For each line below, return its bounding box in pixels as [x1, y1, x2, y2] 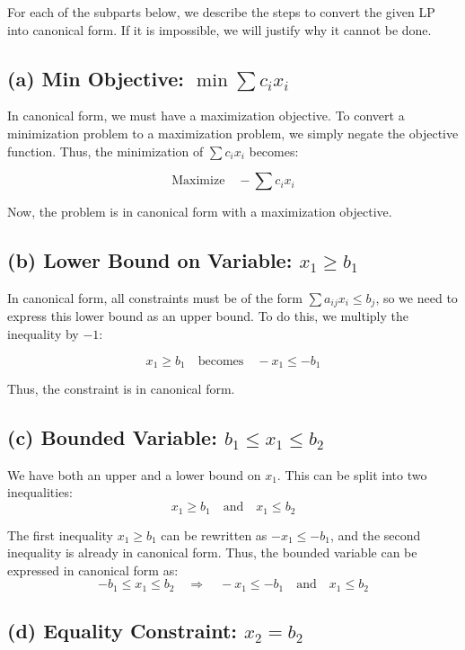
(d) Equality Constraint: [7, 617, 238, 645]
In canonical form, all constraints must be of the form [7, 288, 303, 307]
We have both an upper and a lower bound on [7, 465, 261, 484]
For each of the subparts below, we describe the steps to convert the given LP [7, 3, 435, 21]
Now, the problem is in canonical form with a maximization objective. [7, 202, 392, 221]
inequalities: [7, 483, 73, 502]
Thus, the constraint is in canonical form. [7, 379, 235, 398]
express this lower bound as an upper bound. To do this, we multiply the [7, 307, 408, 325]
